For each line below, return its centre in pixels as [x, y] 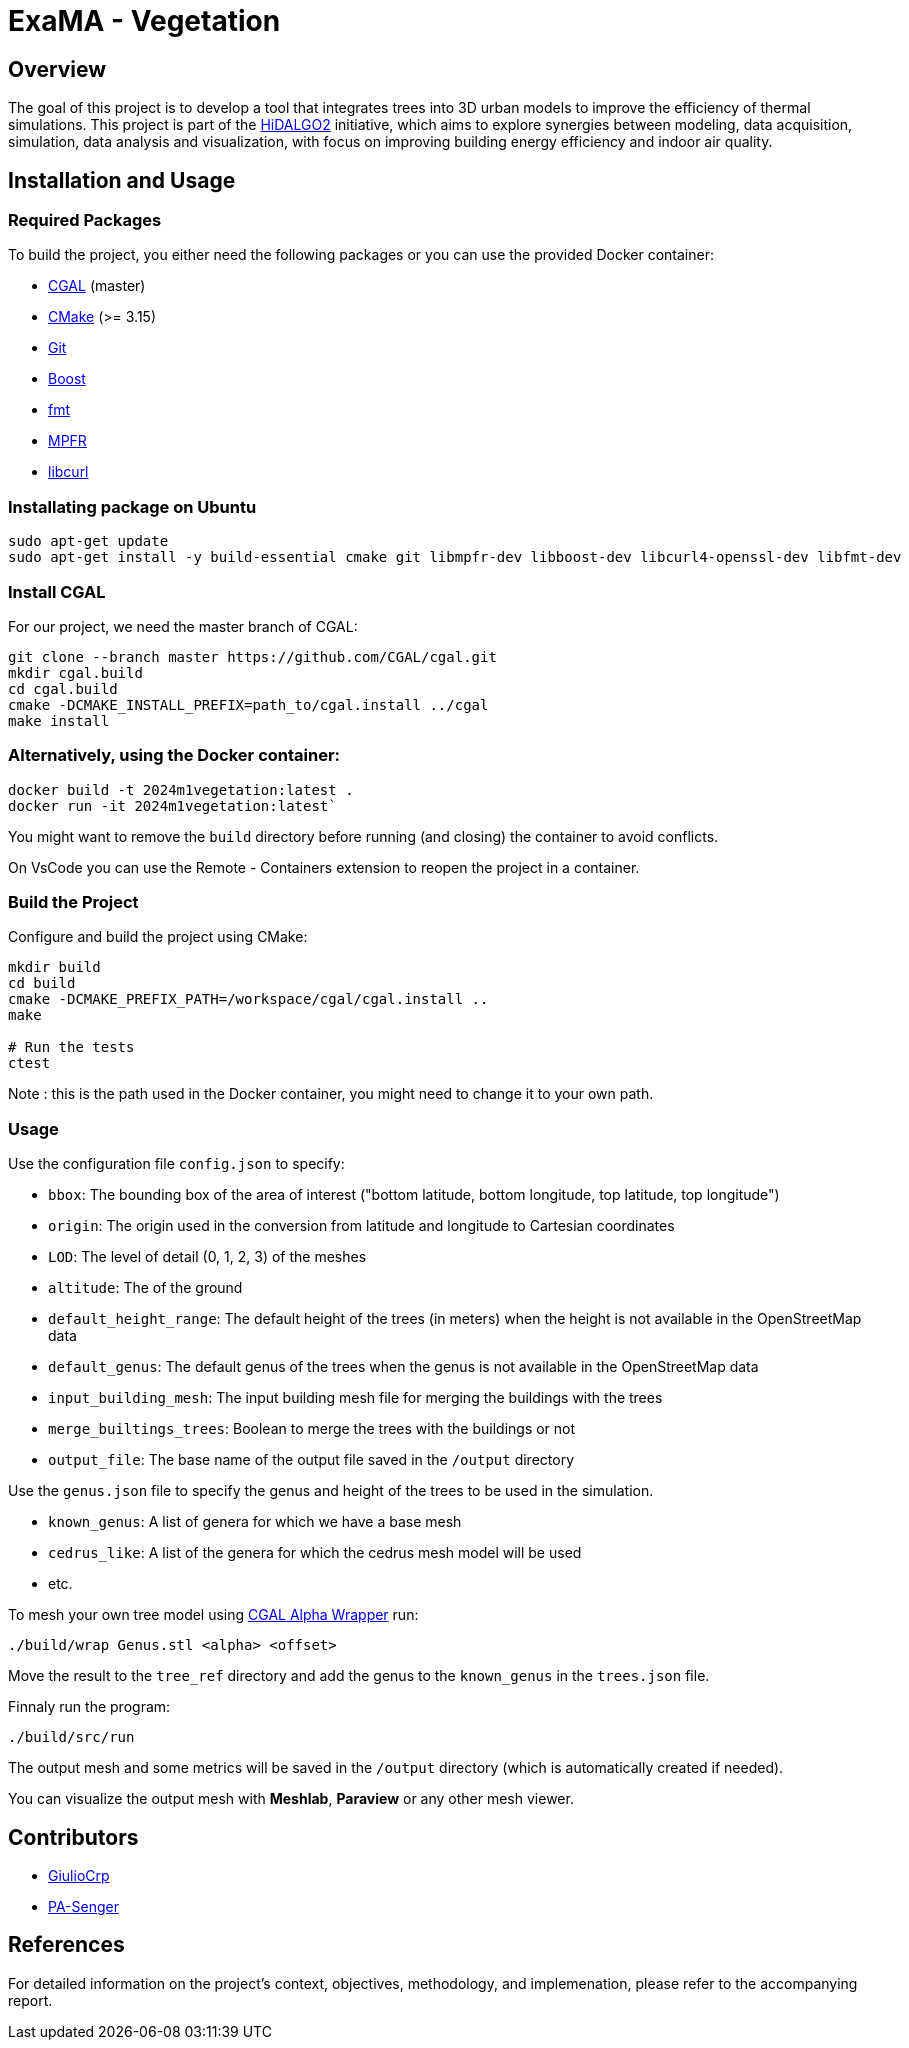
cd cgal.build [63, 688]
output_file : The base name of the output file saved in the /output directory [311, 1460]
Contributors [73, 1837]
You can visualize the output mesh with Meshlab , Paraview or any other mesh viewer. [291, 1799]
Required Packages [85, 220]
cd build [42, 983]
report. [30, 2000]
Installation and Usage [122, 180]
